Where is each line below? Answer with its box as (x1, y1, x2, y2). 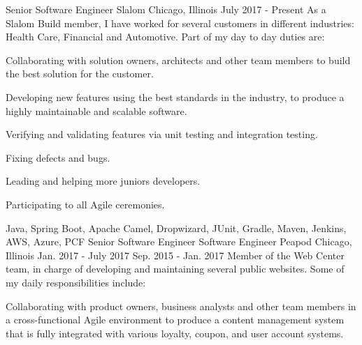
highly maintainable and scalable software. (6, 103, 187, 118)
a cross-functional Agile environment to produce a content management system (6, 312, 345, 327)
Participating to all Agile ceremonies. (6, 197, 165, 211)
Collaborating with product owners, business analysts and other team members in (6, 298, 356, 313)
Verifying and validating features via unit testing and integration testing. (6, 127, 318, 141)
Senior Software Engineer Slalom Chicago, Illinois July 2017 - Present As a (6, 2, 326, 16)
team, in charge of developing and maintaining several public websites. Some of (6, 261, 345, 276)
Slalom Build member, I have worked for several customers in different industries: (6, 15, 354, 30)
